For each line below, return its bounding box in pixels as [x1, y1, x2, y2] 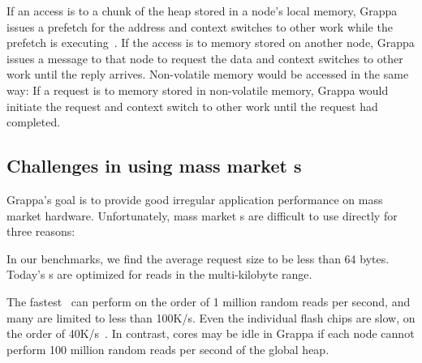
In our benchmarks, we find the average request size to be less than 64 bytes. [6, 250, 390, 267]
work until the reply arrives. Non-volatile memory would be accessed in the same [6, 66, 409, 83]
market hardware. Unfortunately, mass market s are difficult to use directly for [6, 207, 398, 224]
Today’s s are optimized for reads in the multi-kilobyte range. [6, 266, 312, 283]
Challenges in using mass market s [6, 153, 302, 178]
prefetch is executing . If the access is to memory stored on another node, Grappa [6, 34, 415, 51]
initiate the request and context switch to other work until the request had [6, 97, 378, 114]
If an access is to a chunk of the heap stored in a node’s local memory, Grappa [6, 2, 398, 19]
